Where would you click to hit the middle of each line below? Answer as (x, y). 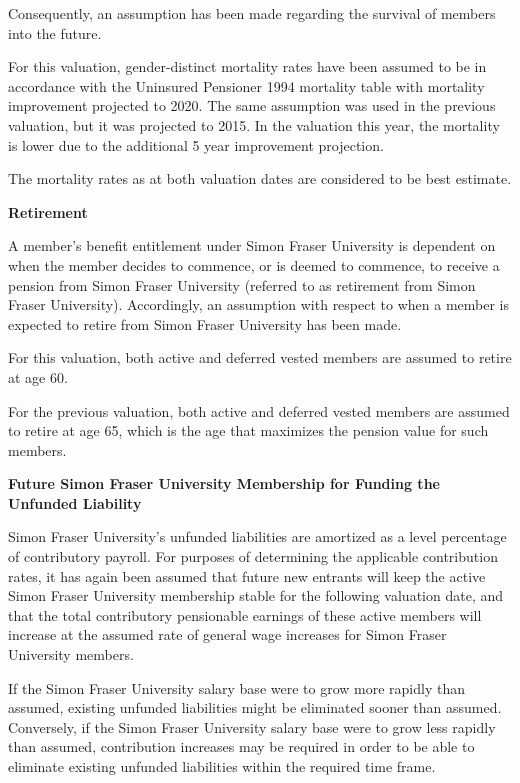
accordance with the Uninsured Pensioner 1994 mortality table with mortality (246, 85)
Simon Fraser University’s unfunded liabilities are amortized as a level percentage (257, 536)
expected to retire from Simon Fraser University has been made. (205, 323)
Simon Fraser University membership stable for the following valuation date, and (256, 595)
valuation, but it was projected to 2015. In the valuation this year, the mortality (254, 124)
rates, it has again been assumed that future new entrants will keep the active (247, 575)
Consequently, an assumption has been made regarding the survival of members (252, 13)
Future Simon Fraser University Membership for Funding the (224, 483)
